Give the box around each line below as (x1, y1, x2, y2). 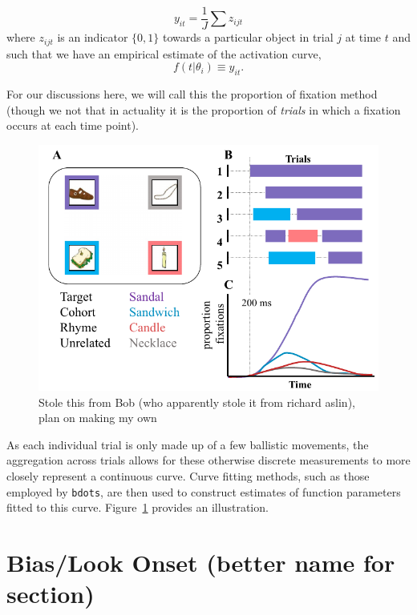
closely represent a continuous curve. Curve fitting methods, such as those (6, 467, 370, 484)
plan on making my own (38, 409, 157, 426)
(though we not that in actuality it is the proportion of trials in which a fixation (6, 101, 401, 118)
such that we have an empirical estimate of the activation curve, (6, 45, 322, 62)
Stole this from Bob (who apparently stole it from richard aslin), (38, 393, 355, 410)
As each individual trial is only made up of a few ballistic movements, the (6, 436, 369, 452)
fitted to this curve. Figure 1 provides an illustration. (6, 499, 269, 516)
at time (345, 29, 382, 46)
